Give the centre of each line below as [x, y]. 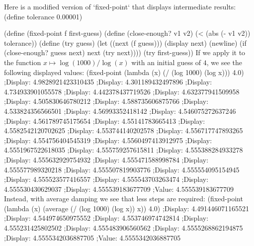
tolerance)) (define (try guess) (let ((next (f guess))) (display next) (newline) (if [125, 42]
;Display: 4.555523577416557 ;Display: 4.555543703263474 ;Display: [106, 179]
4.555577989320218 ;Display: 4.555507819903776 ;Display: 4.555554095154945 [122, 169]
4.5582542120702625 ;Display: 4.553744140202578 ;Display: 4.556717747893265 [124, 130]
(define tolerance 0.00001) [43, 16]
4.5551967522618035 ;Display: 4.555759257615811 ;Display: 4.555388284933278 [124, 150]
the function [23, 62]
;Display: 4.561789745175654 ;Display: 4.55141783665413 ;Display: [105, 121]
